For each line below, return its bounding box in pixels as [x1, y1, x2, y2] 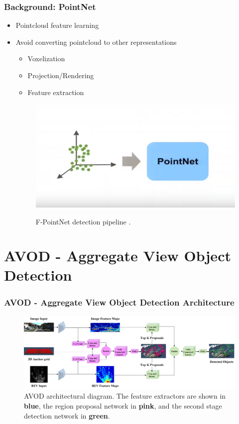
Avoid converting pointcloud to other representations [15, 36, 177, 47]
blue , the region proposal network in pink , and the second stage [24, 401, 222, 411]
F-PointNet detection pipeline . [35, 216, 131, 226]
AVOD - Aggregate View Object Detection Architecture [4, 296, 235, 308]
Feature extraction [27, 87, 84, 97]
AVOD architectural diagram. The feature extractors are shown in [24, 391, 226, 401]
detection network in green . [24, 410, 110, 421]
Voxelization [27, 53, 65, 64]
